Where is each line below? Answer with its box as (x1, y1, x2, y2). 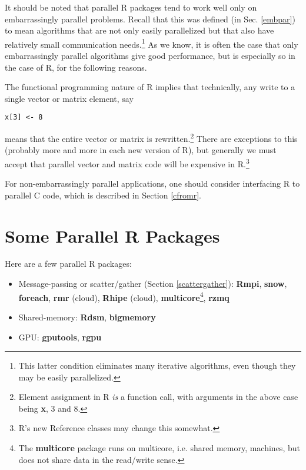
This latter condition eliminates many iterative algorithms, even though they (18, 359, 296, 372)
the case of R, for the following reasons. (5, 61, 147, 73)
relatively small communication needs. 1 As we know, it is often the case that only (5, 36, 298, 50)
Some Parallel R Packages (5, 223, 220, 247)
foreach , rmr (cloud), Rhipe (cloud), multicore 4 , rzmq (18, 289, 229, 303)
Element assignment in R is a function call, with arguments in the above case (18, 390, 298, 403)
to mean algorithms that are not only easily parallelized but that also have (5, 24, 274, 37)
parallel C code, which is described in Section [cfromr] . (5, 188, 201, 201)
